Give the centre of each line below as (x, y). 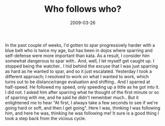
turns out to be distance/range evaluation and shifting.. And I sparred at (78, 82)
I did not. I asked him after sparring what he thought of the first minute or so (82, 92)
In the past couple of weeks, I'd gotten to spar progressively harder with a (80, 45)
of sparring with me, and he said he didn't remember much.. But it (72, 97)
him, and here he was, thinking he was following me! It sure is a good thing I (82, 113)
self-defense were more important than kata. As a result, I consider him (78, 56)
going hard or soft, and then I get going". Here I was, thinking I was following (83, 108)
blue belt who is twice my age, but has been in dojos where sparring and (79, 50)
